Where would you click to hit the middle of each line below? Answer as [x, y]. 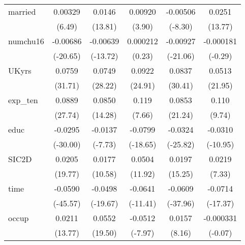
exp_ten [23, 100]
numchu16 [26, 41]
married [22, 11]
